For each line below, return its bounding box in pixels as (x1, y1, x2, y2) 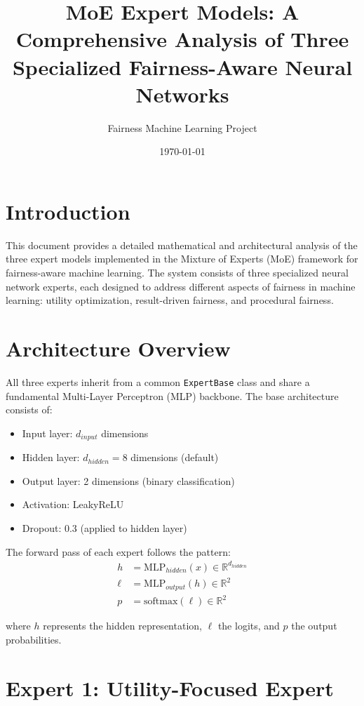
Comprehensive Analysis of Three (15, 25, 349, 53)
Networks (135, 79, 229, 108)
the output (291, 618, 337, 633)
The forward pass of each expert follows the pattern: (6, 544, 231, 559)
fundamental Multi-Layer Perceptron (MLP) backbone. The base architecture (6, 388, 339, 403)
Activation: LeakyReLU (22, 497, 124, 512)
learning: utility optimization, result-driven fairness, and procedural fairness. (6, 293, 334, 307)
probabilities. (6, 632, 62, 646)
